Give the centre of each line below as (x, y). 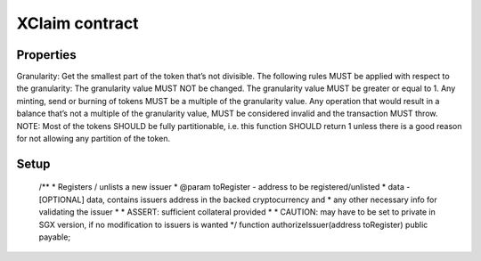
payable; (55, 237)
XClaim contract (77, 23)
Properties (46, 55)
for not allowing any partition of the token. (94, 139)
